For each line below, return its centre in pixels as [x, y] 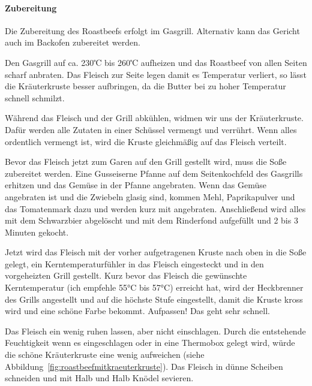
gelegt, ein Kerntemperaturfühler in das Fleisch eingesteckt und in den [134, 263]
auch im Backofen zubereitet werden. [73, 42]
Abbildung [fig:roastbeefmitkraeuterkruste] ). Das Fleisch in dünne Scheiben [144, 366]
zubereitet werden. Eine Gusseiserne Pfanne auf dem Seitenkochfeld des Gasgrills [154, 173]
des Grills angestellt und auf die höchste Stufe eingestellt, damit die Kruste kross [154, 299]
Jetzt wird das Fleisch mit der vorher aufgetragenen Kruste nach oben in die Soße [156, 252]
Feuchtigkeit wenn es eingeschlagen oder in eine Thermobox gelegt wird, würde [150, 343]
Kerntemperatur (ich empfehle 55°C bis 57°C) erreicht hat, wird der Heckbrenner [154, 287]
